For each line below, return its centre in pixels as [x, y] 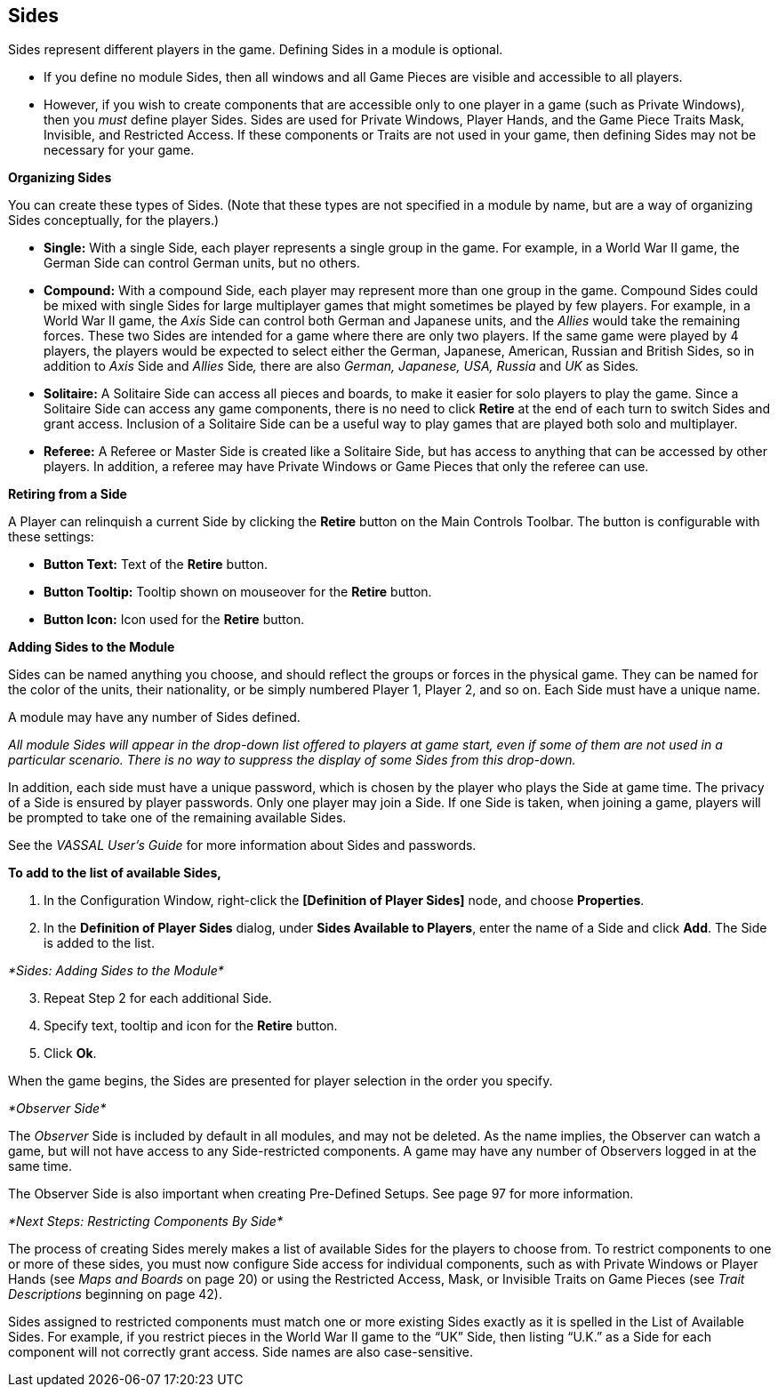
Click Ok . [70, 1054]
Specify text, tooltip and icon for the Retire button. [191, 1026]
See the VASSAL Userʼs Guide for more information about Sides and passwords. [242, 845]
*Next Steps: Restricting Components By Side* [145, 1222]
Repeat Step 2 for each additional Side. [158, 998]
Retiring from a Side [68, 494]
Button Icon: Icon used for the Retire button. [174, 620]
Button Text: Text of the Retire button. [156, 565]
